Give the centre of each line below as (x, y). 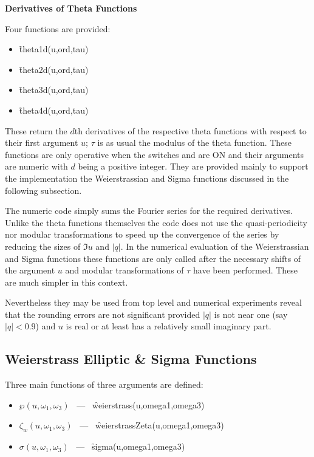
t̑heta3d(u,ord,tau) (54, 90)
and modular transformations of (125, 270)
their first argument (42, 143)
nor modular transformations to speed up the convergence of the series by (142, 234)
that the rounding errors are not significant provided (103, 314)
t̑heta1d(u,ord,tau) (54, 49)
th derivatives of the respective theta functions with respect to (190, 130)
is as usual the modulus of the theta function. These (195, 143)
